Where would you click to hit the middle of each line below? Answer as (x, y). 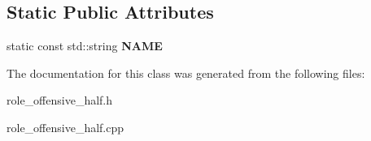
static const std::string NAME (85, 46)
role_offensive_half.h (60, 100)
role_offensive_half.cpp (65, 127)
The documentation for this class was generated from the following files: (186, 73)
